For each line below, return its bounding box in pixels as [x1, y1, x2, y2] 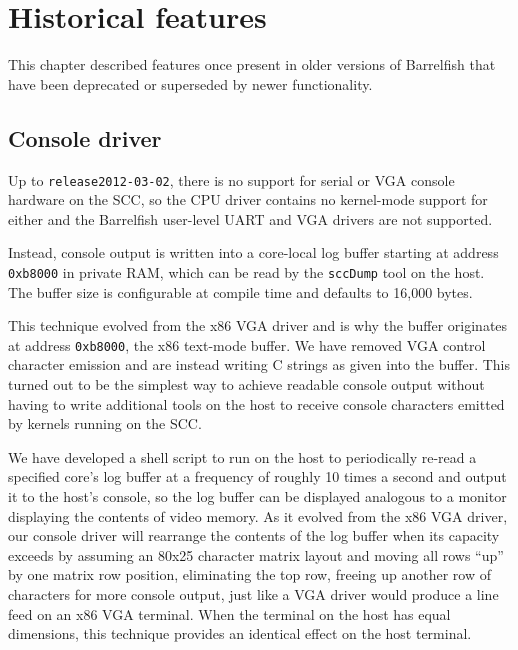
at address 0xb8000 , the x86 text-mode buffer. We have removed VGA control [8, 334, 486, 355]
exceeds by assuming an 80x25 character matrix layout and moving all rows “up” [8, 544, 504, 565]
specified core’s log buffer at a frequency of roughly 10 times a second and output [8, 466, 507, 487]
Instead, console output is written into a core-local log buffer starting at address [8, 242, 499, 263]
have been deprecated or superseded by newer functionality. [8, 73, 373, 94]
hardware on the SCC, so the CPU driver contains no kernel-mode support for [8, 189, 488, 210]
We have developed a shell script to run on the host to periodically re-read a [8, 446, 477, 467]
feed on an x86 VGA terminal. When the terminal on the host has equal [8, 603, 451, 624]
